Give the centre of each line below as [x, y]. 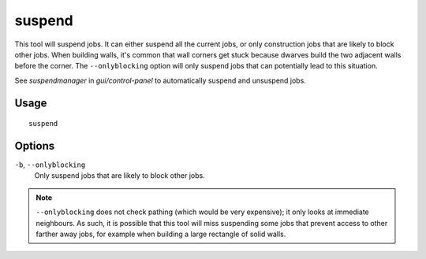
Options [35, 146]
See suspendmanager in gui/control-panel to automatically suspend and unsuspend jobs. [161, 80]
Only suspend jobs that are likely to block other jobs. [120, 176]
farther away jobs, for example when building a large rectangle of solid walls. [161, 234]
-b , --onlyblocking [50, 165]
